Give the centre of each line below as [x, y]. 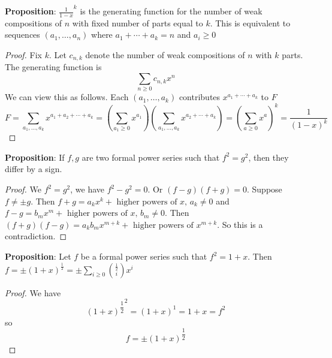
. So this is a [240, 224]
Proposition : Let [38, 256]
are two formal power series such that [151, 157]
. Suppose [264, 189]
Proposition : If [35, 157]
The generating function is [53, 67]
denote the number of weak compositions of [165, 55]
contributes [200, 97]
